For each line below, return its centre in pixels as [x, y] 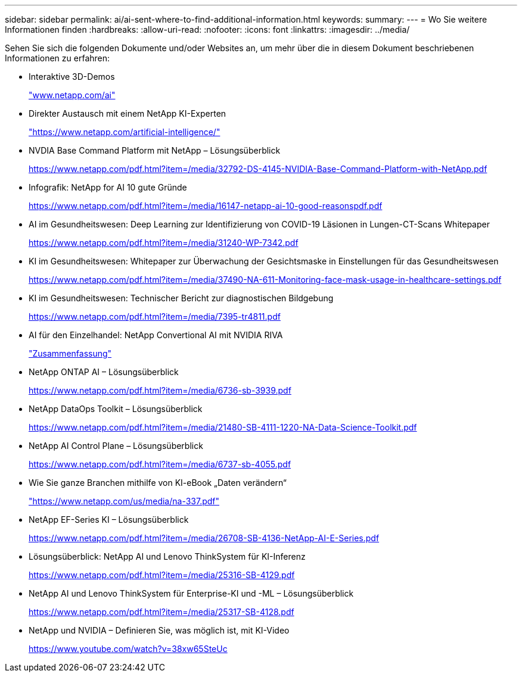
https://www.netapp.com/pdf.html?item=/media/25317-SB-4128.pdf [161, 612]
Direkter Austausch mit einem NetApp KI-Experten [128, 113]
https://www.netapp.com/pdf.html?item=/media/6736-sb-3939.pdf [160, 390]
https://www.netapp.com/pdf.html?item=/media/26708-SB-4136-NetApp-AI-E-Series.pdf [204, 538]
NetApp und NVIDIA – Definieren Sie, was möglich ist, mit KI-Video [159, 630]
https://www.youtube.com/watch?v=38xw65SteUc [128, 649]
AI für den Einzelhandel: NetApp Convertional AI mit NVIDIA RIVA [156, 335]
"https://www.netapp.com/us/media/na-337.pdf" [124, 501]
